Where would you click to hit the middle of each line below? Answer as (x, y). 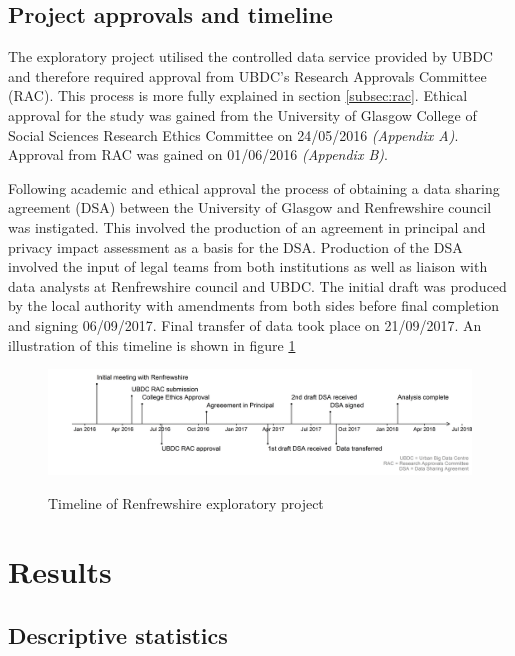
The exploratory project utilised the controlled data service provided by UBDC (250, 56)
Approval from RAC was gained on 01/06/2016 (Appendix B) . (198, 154)
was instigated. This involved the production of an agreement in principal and (247, 226)
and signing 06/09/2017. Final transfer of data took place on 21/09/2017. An (245, 324)
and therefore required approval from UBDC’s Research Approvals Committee (247, 75)
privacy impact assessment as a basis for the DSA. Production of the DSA (235, 246)
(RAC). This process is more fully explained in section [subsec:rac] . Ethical (238, 95)
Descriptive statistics (118, 635)
